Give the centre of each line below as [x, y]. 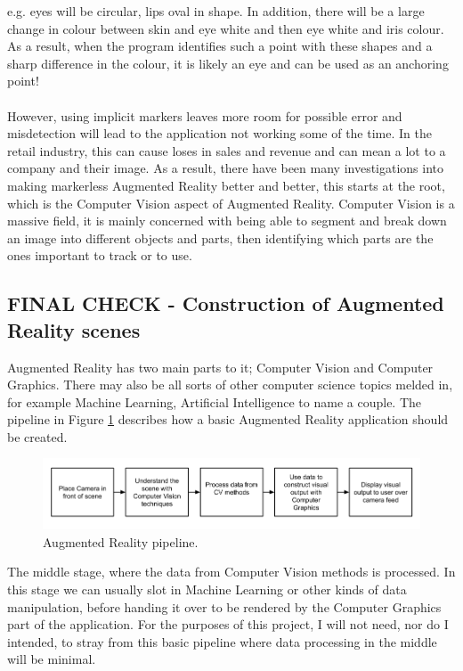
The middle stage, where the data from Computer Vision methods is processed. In [231, 572]
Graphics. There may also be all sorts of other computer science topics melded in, [230, 385]
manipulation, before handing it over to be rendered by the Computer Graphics [224, 606]
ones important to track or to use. [100, 255]
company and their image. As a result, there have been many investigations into [226, 168]
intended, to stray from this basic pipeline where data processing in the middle [222, 641]
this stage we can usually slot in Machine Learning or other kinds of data [207, 589]
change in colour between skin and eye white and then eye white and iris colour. [226, 28]
